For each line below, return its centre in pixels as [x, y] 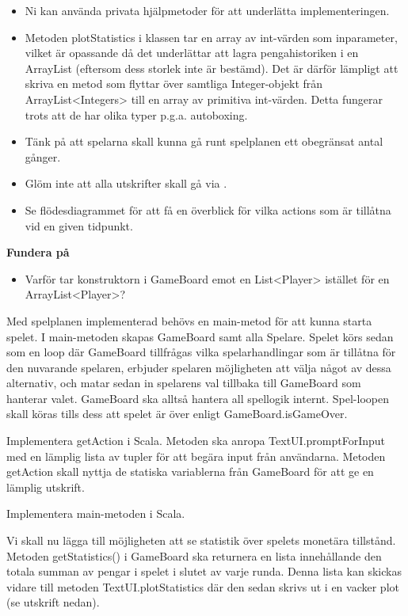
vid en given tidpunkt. [79, 225]
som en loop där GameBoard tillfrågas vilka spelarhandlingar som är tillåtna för [201, 352]
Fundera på [38, 252]
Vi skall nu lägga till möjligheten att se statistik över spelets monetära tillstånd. [201, 540]
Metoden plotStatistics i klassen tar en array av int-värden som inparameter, [211, 37]
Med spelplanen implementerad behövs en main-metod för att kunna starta [189, 320]
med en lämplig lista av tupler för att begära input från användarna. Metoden [196, 456]
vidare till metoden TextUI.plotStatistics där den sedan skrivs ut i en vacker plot [203, 586]
